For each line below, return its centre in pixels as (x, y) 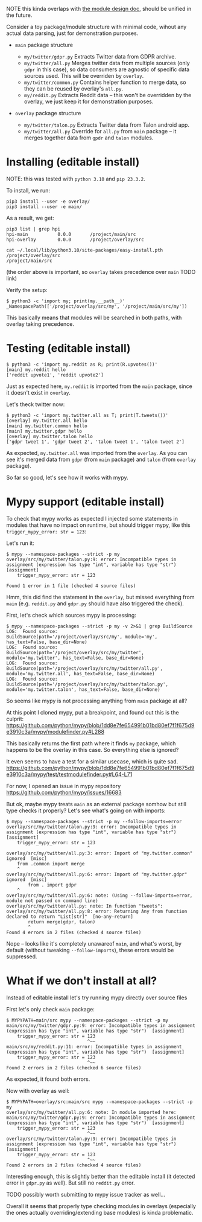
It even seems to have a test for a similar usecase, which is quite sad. (92, 761)
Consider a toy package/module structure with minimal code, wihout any (96, 27)
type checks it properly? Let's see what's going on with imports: (86, 810)
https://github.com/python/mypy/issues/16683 (64, 792)
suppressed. (22, 956)
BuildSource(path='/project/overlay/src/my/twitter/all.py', (85, 668)
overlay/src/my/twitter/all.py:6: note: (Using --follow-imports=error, (99, 896)
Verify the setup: (27, 290)
